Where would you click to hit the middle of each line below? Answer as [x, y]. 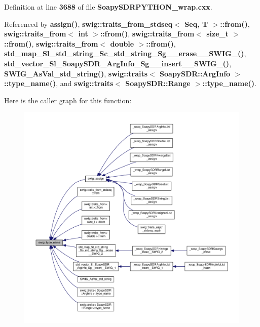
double [122, 43]
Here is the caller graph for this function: [68, 100]
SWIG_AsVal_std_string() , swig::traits [76, 73]
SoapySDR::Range [158, 83]
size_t [217, 34]
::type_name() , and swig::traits [59, 83]
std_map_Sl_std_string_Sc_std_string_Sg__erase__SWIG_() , [125, 53]
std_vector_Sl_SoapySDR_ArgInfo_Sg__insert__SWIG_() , [118, 63]
